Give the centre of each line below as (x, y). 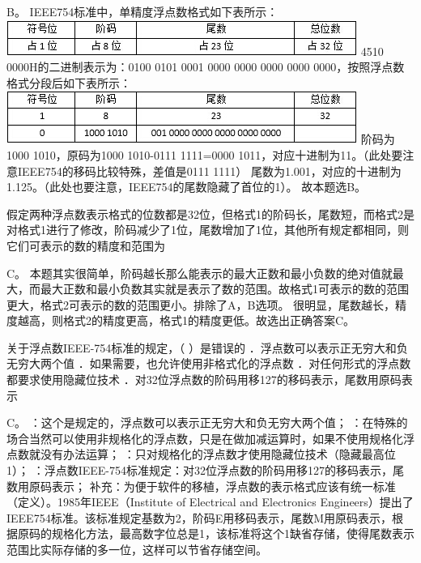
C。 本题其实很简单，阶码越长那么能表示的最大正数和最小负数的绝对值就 (200, 273)
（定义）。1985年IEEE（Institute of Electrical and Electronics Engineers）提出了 (210, 502)
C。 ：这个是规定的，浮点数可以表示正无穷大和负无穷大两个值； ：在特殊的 (207, 422)
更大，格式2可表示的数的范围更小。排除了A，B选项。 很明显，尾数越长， (201, 304)
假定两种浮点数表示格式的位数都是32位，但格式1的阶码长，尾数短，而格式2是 (210, 213)
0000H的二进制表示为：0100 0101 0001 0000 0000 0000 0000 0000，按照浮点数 (206, 67)
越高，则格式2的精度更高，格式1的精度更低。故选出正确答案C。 (186, 320)
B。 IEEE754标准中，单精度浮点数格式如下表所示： (142, 11)
